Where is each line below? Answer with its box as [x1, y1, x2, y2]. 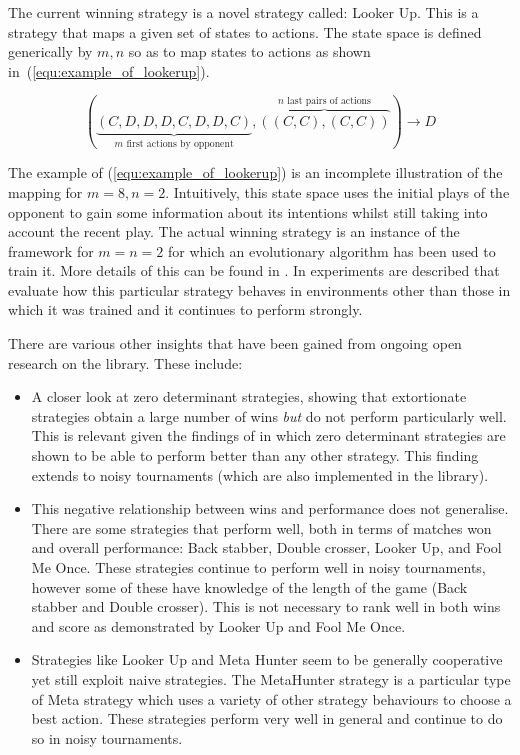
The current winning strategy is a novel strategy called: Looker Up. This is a [8, 2, 479, 22]
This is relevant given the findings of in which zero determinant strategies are [31, 425, 506, 446]
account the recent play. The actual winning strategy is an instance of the [8, 221, 460, 242]
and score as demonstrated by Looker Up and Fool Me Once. [31, 615, 406, 636]
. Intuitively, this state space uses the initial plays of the [165, 181, 510, 202]
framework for [8, 240, 94, 261]
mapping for [8, 181, 83, 202]
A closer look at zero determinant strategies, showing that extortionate [31, 386, 467, 407]
